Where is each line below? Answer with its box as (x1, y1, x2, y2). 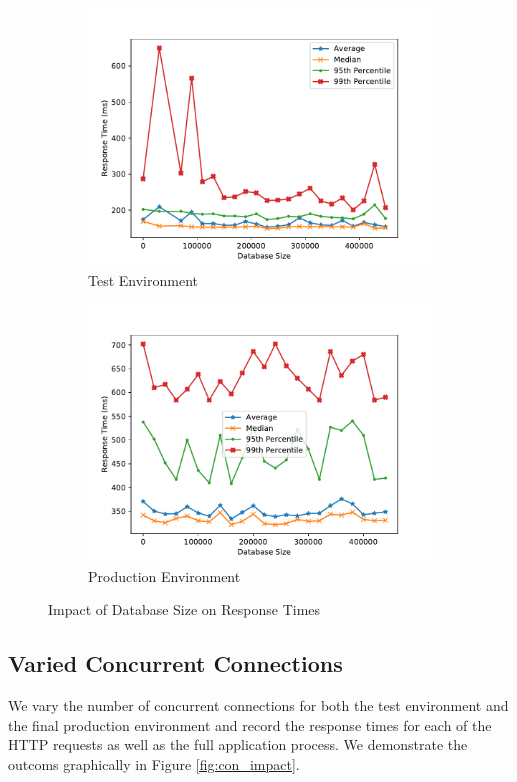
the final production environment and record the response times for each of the (8, 714, 492, 735)
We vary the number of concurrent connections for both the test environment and (8, 695, 509, 716)
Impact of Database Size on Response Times (48, 599, 321, 620)
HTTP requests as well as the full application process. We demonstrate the (8, 734, 468, 755)
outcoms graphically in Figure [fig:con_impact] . (8, 753, 300, 774)
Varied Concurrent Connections (8, 648, 343, 679)
